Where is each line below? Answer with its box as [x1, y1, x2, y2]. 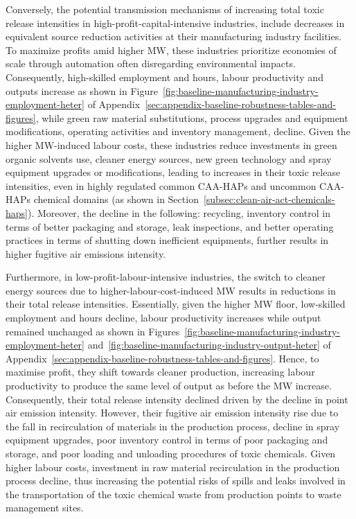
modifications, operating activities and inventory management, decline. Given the [6, 124, 350, 139]
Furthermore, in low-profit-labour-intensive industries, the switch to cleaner [6, 270, 326, 284]
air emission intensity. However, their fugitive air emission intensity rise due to [6, 405, 339, 420]
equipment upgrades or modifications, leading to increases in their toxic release [6, 165, 341, 179]
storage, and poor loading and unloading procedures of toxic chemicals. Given [6, 446, 336, 460]
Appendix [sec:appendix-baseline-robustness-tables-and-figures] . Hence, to [6, 351, 319, 365]
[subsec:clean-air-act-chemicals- [203, 192, 335, 206]
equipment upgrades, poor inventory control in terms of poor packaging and [6, 432, 328, 447]
